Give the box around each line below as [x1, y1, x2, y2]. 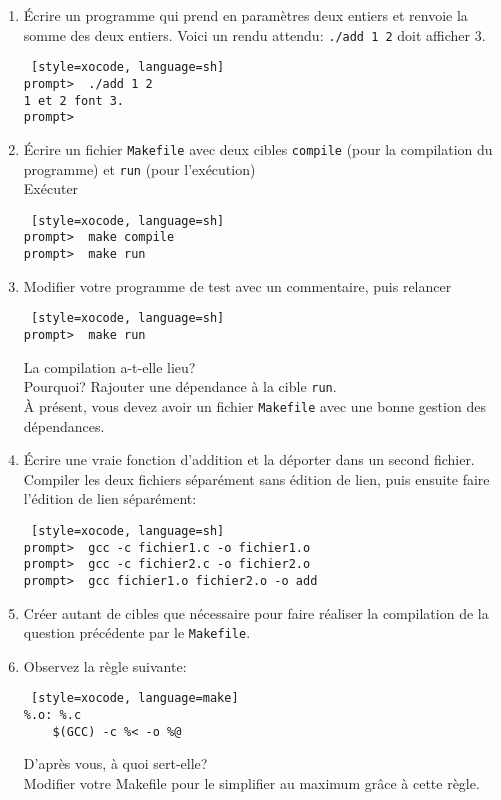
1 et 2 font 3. [23, 93, 125, 108]
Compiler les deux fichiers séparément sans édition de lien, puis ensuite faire [23, 468, 490, 489]
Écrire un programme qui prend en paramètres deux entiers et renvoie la [23, 5, 468, 25]
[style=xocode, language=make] [30, 691, 239, 706]
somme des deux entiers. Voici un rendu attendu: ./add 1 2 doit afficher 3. [23, 24, 486, 45]
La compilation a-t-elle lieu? [23, 356, 196, 377]
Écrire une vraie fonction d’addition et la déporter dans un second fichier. [23, 449, 475, 470]
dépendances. [23, 415, 105, 436]
